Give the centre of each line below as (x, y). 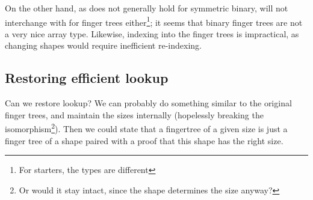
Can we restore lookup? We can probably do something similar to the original (148, 103)
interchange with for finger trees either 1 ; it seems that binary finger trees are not (154, 21)
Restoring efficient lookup (87, 78)
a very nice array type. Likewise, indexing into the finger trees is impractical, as (152, 33)
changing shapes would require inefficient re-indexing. (103, 45)
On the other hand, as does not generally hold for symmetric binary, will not (147, 8)
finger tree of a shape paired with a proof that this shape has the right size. (144, 140)
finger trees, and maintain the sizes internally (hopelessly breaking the (134, 114)
